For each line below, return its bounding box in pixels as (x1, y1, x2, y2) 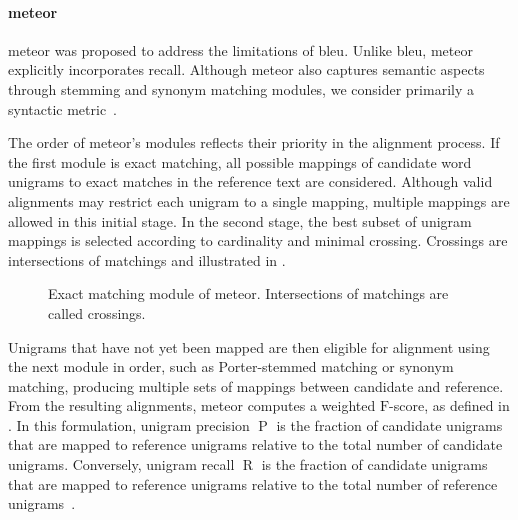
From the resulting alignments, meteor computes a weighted (8, 395, 376, 416)
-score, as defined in (389, 395, 510, 416)
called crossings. (48, 302, 146, 323)
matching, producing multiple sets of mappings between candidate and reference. (8, 375, 504, 396)
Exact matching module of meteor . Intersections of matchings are (48, 283, 449, 304)
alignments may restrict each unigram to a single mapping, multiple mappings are (8, 190, 510, 211)
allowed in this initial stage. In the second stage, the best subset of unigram (8, 210, 472, 231)
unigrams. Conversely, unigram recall (8, 454, 235, 475)
